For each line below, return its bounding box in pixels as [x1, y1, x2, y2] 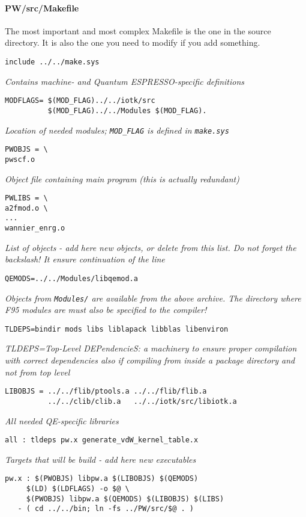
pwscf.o [5, 155, 35, 164]
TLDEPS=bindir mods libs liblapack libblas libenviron [5, 324, 229, 333]
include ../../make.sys [5, 57, 100, 66]
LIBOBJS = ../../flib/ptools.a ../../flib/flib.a [5, 387, 207, 396]
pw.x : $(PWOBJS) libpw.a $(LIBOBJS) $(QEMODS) [5, 474, 199, 483]
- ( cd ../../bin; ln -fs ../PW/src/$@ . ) [17, 504, 194, 513]
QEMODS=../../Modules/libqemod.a [5, 274, 138, 283]
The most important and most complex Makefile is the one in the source [5, 24, 271, 37]
